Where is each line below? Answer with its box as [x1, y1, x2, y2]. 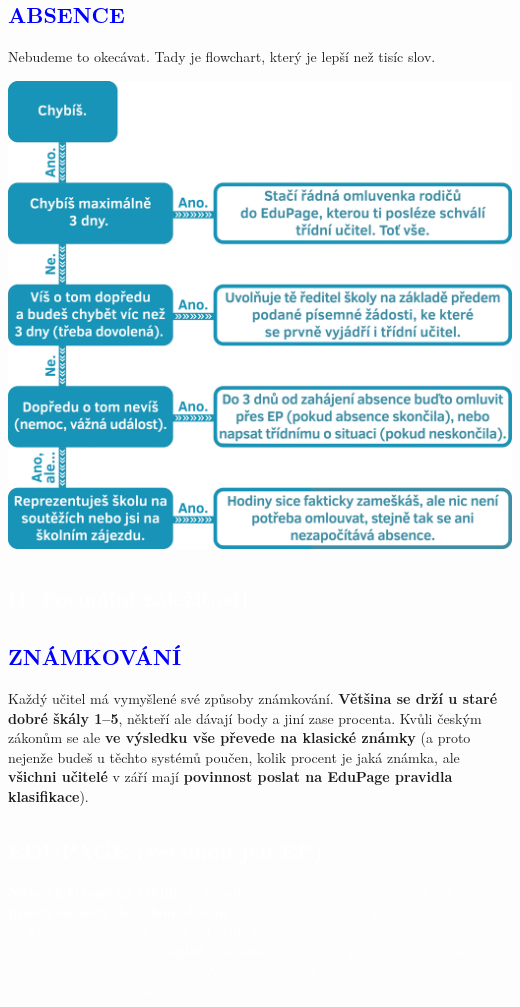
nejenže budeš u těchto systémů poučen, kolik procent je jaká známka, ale [8, 746, 460, 767]
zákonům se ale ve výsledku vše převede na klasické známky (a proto [8, 727, 471, 748]
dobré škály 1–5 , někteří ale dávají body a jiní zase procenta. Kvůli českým [8, 707, 482, 728]
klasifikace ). [8, 785, 89, 806]
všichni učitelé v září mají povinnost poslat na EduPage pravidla [8, 766, 453, 787]
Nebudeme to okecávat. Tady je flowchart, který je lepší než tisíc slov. [8, 46, 436, 67]
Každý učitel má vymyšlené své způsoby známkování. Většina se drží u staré [8, 687, 498, 708]
